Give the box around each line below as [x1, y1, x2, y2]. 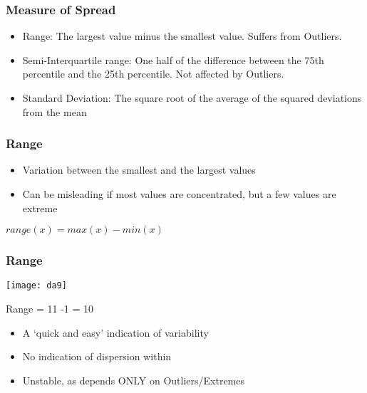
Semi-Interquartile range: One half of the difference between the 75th [22, 52, 324, 67]
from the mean [22, 104, 87, 119]
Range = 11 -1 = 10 [6, 301, 94, 316]
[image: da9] [6, 281, 67, 291]
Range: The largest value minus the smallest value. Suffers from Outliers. [22, 28, 342, 43]
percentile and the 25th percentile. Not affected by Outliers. [22, 66, 284, 81]
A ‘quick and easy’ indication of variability [22, 325, 209, 340]
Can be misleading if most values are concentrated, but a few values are [22, 187, 336, 201]
